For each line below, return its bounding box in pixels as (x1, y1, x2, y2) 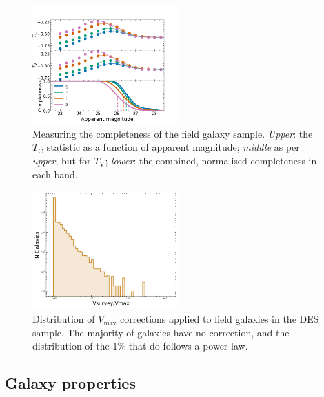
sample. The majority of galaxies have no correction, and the (32, 325, 290, 339)
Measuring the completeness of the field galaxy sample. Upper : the (32, 126, 313, 140)
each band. (32, 167, 78, 181)
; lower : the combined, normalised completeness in (105, 153, 317, 168)
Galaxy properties (5, 372, 136, 394)
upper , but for (32, 153, 91, 168)
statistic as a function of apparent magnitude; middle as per (46, 140, 300, 154)
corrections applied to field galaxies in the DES (120, 312, 319, 326)
